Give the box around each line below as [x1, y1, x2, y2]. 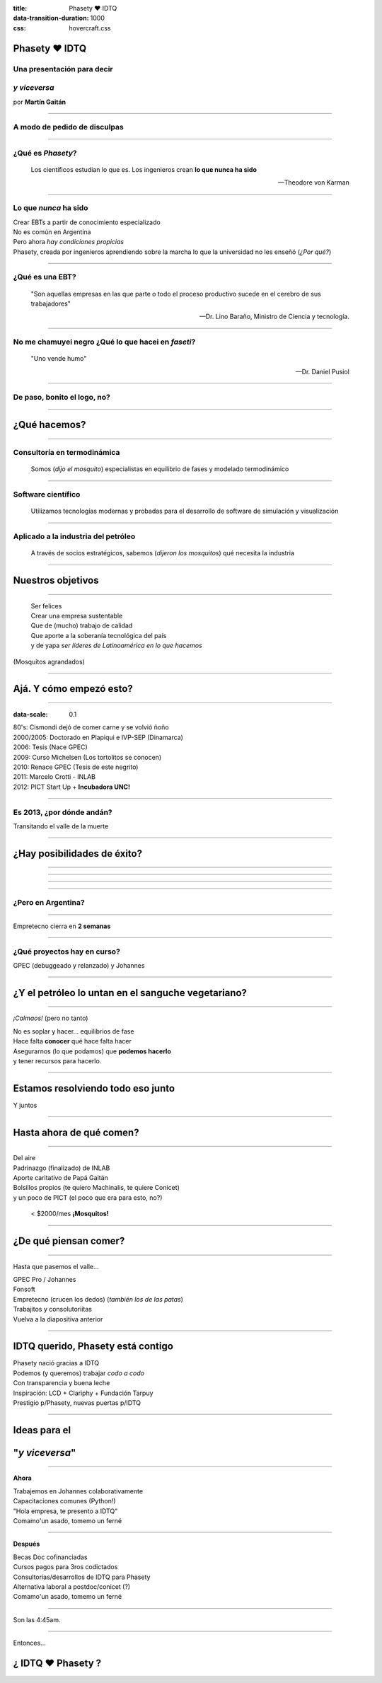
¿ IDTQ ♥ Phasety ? [13, 1657, 102, 1669]
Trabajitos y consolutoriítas [13, 1305, 92, 1314]
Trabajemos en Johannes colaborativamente [13, 1486, 144, 1496]
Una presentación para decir [13, 64, 113, 74]
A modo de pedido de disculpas [13, 122, 124, 132]
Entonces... [13, 1638, 46, 1648]
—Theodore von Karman [277, 178, 349, 187]
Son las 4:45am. [13, 1615, 61, 1624]
